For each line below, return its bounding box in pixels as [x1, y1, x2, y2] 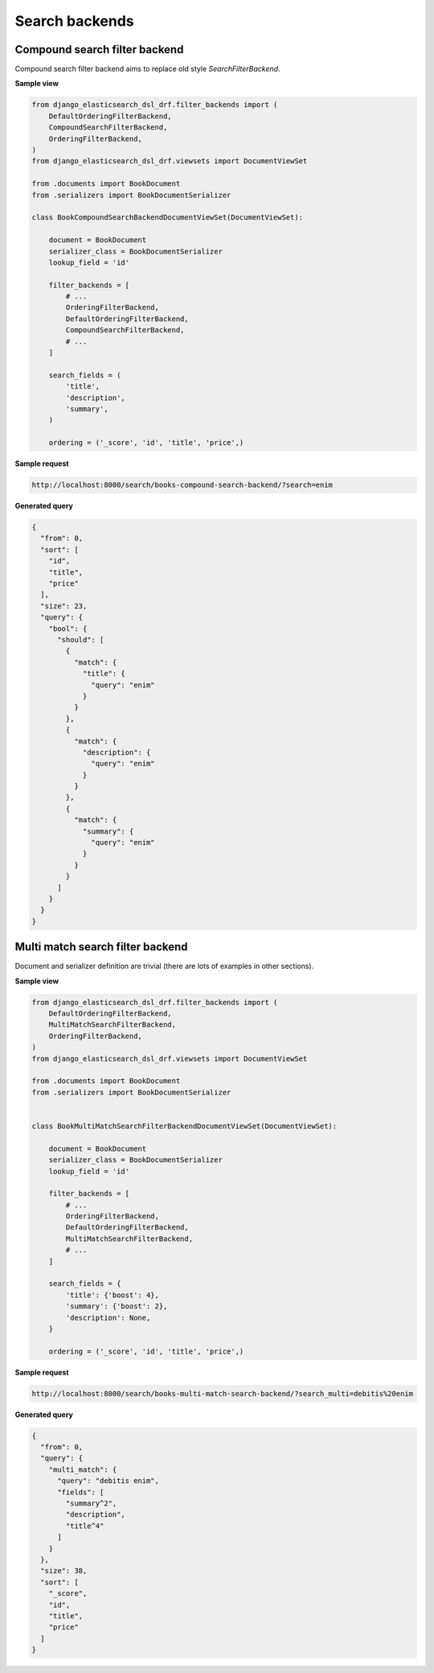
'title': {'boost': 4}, [65, 1290, 160, 1300]
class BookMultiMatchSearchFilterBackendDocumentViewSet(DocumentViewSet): [31, 1121, 338, 1131]
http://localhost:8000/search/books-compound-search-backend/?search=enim [31, 480, 334, 490]
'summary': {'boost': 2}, [65, 1302, 168, 1311]
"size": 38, [40, 1566, 88, 1576]
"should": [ [57, 636, 104, 644]
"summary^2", [65, 1499, 117, 1508]
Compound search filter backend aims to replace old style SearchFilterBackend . [14, 64, 280, 74]
